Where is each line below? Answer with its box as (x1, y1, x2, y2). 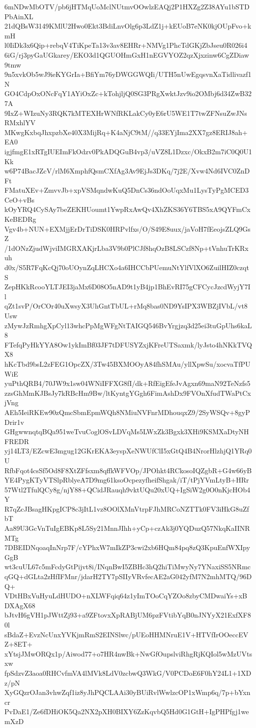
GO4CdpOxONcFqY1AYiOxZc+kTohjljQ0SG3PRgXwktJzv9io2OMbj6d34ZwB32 (4, 88, 252, 99)
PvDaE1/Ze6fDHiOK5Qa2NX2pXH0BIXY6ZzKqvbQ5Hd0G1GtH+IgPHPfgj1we (4, 706, 249, 717)
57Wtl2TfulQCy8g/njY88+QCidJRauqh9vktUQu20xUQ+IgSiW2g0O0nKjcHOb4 (4, 484, 251, 494)
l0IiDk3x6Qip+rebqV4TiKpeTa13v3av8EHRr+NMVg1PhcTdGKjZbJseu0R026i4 (4, 40, 248, 50)
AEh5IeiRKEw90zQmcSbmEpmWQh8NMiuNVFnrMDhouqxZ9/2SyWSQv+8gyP (4, 407, 250, 417)
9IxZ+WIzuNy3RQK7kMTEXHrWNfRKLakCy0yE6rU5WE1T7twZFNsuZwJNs (4, 107, 247, 118)
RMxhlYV (4, 117, 36, 128)
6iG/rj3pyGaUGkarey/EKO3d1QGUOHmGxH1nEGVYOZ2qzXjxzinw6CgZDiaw (4, 49, 249, 60)
